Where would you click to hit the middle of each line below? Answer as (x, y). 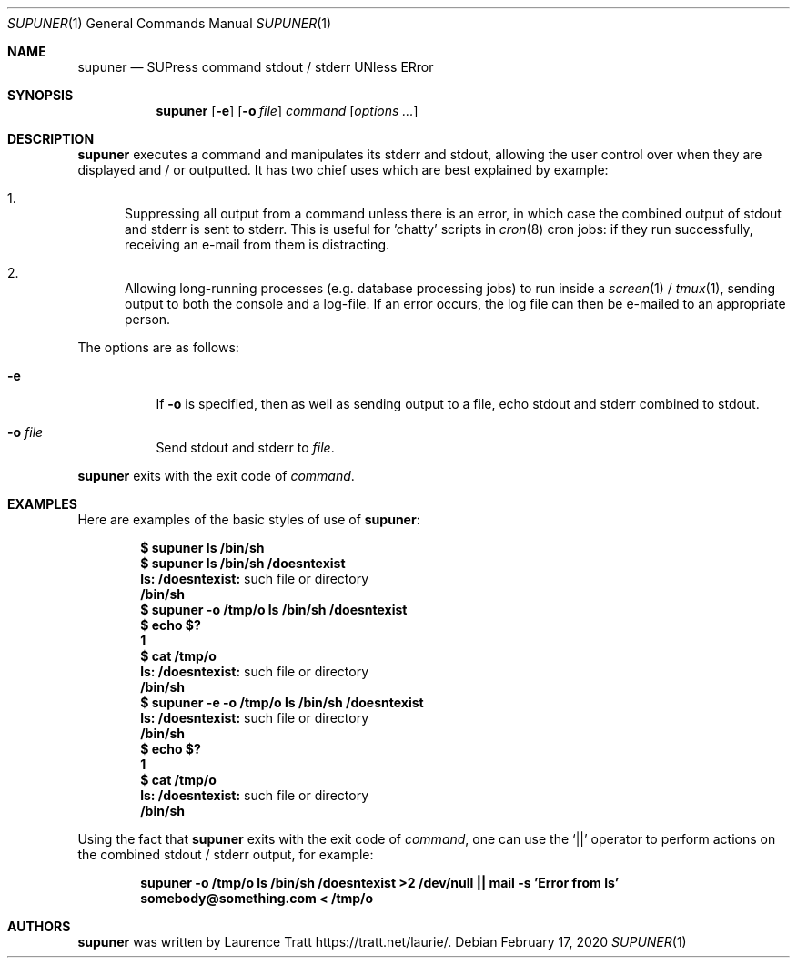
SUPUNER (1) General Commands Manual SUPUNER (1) (170, 23)
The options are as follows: (158, 347)
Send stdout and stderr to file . (245, 447)
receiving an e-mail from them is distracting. (257, 244)
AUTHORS (39, 926)
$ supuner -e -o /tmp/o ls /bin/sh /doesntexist (282, 702)
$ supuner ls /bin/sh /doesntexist (243, 563)
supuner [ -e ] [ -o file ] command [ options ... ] (287, 111)
